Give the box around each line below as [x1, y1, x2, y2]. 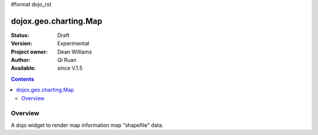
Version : [11, 40, 32, 47]
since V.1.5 [57, 65, 83, 72]
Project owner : [11, 48, 48, 55]
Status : [11, 31, 29, 38]
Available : [11, 65, 37, 72]
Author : [11, 57, 31, 64]
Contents [11, 75, 35, 83]
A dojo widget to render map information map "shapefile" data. [11, 121, 164, 129]
